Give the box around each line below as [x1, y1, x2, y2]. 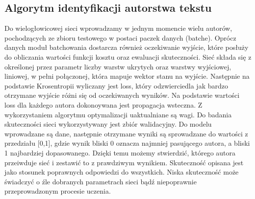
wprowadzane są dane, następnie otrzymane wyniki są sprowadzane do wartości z [4, 128, 248, 138]
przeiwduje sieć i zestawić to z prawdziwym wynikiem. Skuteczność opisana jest [4, 157, 244, 167]
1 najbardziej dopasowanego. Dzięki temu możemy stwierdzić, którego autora [4, 147, 236, 157]
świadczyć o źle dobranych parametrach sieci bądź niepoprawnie [4, 176, 197, 186]
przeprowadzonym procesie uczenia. [4, 186, 111, 196]
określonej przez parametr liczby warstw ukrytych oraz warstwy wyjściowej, [4, 61, 231, 71]
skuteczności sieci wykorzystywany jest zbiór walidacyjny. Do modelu [4, 119, 212, 129]
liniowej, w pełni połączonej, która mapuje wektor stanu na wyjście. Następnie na [4, 71, 250, 81]
